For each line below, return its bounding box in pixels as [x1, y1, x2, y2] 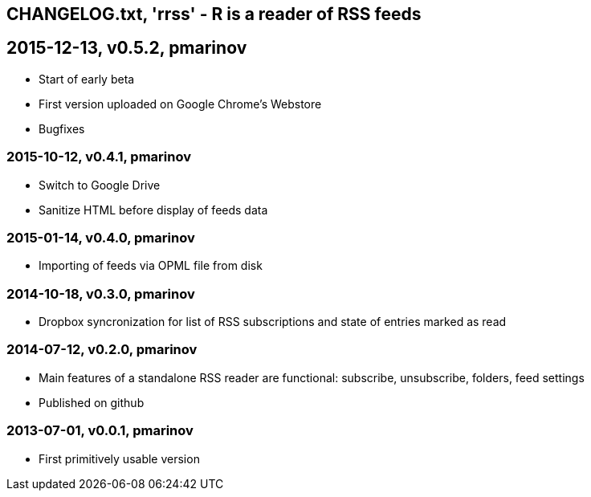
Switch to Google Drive [39, 177, 161, 192]
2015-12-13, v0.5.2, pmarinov [6, 38, 247, 59]
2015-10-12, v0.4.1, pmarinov [6, 149, 191, 165]
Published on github [39, 395, 145, 409]
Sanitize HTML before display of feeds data [39, 202, 268, 217]
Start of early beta [39, 71, 135, 86]
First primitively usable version [39, 451, 200, 466]
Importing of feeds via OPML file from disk [39, 259, 263, 273]
